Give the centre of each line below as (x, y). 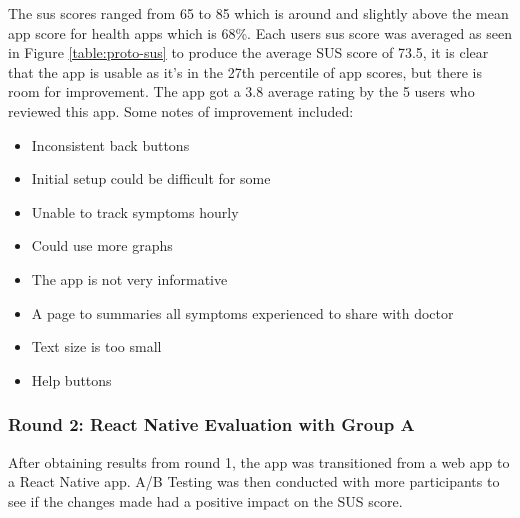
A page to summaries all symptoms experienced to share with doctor (242, 312)
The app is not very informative (129, 278)
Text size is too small (96, 346)
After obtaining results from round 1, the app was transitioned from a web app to (259, 461)
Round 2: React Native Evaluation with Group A (211, 424)
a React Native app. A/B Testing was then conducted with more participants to (254, 481)
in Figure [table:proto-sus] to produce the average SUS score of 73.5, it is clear (248, 52)
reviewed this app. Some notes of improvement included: (181, 110)
